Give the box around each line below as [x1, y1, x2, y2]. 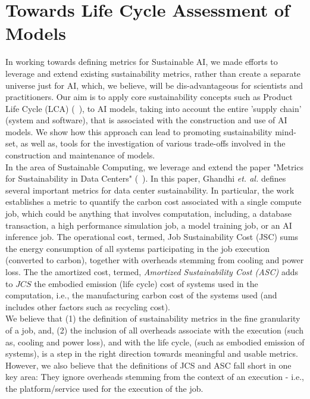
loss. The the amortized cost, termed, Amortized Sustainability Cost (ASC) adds [5, 266, 298, 278]
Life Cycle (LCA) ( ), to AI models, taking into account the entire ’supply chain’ [5, 102, 302, 114]
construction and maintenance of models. [5, 149, 155, 161]
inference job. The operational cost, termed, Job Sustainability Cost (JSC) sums [5, 230, 299, 243]
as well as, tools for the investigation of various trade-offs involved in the [20, 137, 286, 149]
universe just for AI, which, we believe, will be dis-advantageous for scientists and [5, 79, 303, 91]
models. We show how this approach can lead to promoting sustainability [5, 125, 273, 138]
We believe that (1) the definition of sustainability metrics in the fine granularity [5, 312, 300, 325]
